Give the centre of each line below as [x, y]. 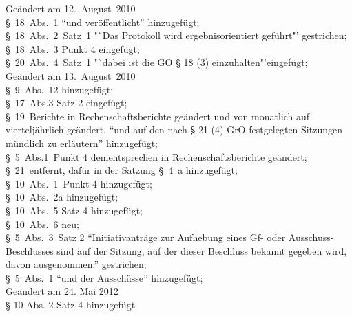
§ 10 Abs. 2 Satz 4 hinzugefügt [71, 305]
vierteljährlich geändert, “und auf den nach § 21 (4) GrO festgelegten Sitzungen [174, 129]
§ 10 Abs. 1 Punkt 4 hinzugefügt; [79, 183]
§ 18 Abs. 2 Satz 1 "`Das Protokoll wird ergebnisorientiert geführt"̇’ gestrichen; [176, 35]
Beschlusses [30, 250]
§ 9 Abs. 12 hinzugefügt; [60, 89]
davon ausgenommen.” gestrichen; [76, 264]
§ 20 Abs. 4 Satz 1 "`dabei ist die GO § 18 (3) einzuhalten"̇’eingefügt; [157, 62]
